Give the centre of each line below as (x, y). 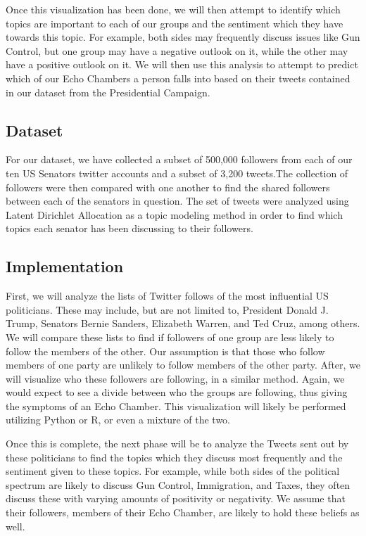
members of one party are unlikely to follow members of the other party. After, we (183, 365)
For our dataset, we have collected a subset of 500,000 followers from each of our (179, 159)
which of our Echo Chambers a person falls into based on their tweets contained (178, 78)
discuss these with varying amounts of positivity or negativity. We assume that (176, 498)
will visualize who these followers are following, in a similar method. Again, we (175, 378)
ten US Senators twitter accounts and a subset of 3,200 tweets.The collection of (177, 173)
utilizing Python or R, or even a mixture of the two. (118, 420)
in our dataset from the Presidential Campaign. (108, 92)
